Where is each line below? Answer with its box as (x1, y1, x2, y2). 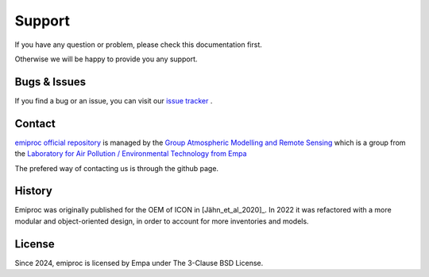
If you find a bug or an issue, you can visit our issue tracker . (14, 96, 213, 105)
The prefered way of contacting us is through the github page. (14, 163, 218, 173)
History (14, 184, 53, 198)
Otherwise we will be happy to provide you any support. (14, 54, 198, 64)
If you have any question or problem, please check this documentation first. (14, 40, 262, 49)
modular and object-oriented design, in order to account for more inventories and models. (14, 216, 309, 226)
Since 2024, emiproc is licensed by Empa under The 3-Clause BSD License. (14, 258, 264, 267)
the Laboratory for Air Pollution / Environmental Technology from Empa (14, 149, 247, 158)
